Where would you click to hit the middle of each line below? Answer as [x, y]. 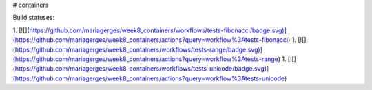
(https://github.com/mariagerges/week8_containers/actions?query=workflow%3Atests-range [145, 59]
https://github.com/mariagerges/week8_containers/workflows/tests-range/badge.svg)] [139, 49]
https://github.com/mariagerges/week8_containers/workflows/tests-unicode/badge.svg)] [142, 69]
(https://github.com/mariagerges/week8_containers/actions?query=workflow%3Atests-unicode [149, 78]
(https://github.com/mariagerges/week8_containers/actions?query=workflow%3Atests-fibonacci [151, 40]
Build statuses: [34, 18]
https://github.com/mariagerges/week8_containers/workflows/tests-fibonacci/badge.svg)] [158, 30]
